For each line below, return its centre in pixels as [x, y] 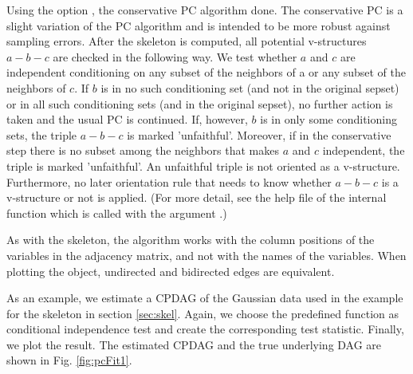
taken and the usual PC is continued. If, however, [127, 119]
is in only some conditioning [328, 119]
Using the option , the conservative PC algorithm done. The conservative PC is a [205, 10]
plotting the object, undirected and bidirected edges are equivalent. [171, 271]
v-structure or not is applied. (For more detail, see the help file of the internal [197, 197]
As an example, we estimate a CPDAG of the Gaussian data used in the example [205, 298]
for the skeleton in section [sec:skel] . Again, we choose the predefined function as [203, 313]
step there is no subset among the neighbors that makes [143, 150]
